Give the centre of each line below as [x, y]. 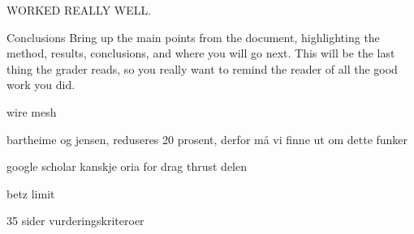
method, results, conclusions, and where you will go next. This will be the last [201, 53]
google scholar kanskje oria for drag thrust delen [127, 166]
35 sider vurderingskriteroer [75, 221]
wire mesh [32, 111]
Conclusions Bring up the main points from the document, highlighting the [193, 37]
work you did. [41, 85]
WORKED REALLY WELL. [79, 10]
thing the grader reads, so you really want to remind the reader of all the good [202, 68]
